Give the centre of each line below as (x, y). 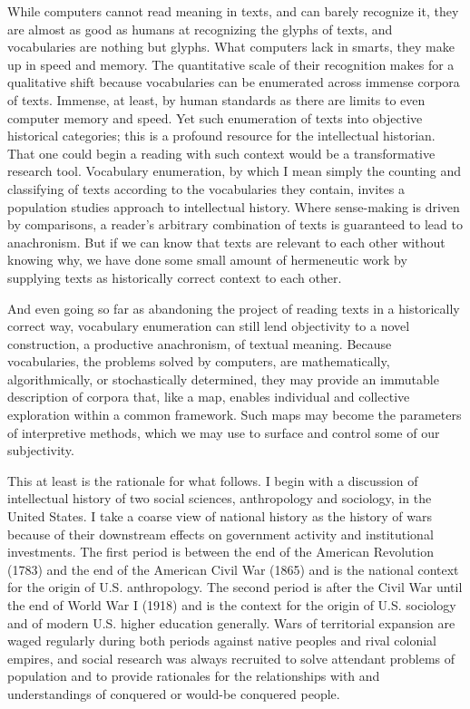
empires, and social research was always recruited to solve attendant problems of (231, 658)
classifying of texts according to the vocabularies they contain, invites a (206, 188)
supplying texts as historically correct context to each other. (175, 277)
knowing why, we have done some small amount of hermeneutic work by (207, 260)
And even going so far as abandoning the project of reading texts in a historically (234, 308)
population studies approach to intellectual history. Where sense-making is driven (234, 206)
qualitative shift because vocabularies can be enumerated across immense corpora (234, 82)
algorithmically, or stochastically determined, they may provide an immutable (223, 379)
